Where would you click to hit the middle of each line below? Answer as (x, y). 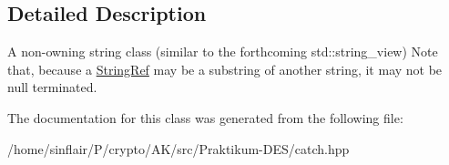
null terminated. (52, 87)
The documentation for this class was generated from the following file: (205, 117)
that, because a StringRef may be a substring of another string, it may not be (225, 69)
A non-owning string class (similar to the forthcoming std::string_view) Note (223, 52)
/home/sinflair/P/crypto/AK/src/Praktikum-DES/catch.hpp (179, 148)
